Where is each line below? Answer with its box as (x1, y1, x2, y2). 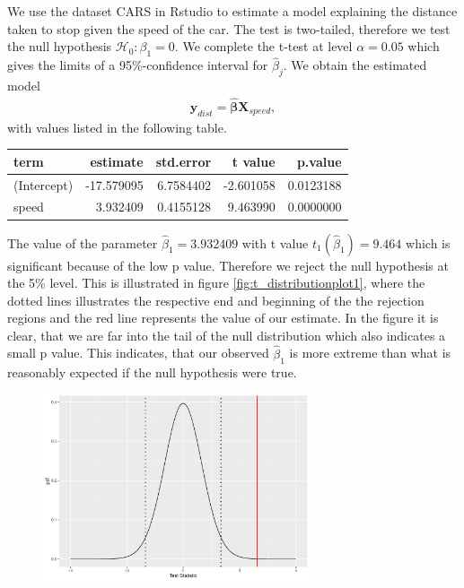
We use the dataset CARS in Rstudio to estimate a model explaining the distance (7, 2, 458, 20)
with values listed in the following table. (7, 117, 227, 136)
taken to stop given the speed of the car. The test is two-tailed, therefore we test (7, 19, 451, 38)
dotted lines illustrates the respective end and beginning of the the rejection (7, 290, 425, 309)
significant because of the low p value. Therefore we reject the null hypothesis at (7, 255, 449, 274)
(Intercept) (13, 175, 74, 194)
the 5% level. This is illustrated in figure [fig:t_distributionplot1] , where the (7, 273, 425, 292)
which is (406, 233, 451, 252)
